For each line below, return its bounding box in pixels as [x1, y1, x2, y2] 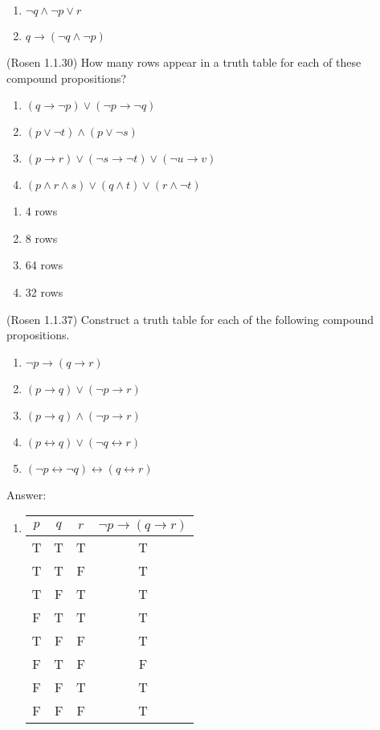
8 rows [25, 229, 58, 246]
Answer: [6, 486, 47, 502]
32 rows [25, 283, 63, 300]
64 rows [25, 256, 63, 273]
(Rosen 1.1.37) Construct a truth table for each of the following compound [6, 310, 374, 327]
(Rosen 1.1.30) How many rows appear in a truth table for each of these [6, 54, 362, 70]
